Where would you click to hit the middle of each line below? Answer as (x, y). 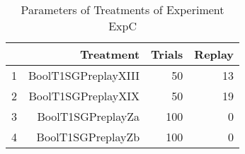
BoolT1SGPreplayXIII (84, 75)
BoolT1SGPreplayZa (89, 116)
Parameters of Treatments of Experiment (122, 10)
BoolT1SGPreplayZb (88, 137)
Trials (167, 54)
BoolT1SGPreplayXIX (84, 96)
